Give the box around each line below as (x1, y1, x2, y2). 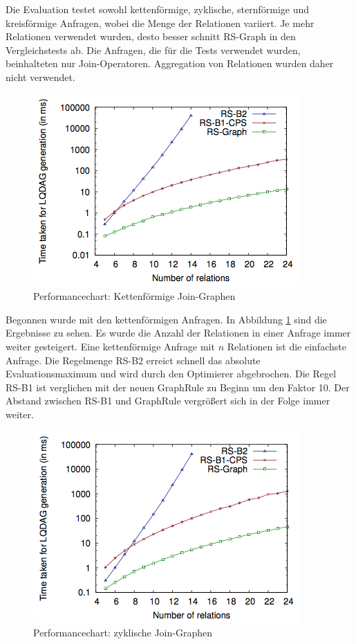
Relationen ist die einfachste (227, 339, 346, 353)
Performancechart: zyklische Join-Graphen (33, 625, 212, 640)
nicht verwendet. (6, 69, 75, 84)
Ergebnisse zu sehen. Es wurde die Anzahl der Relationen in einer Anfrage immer (6, 325, 351, 340)
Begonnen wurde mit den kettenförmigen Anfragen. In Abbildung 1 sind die (6, 312, 327, 326)
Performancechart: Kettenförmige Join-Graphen (33, 289, 236, 303)
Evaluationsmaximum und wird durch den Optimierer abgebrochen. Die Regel (6, 366, 337, 381)
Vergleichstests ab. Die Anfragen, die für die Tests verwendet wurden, (6, 42, 301, 57)
